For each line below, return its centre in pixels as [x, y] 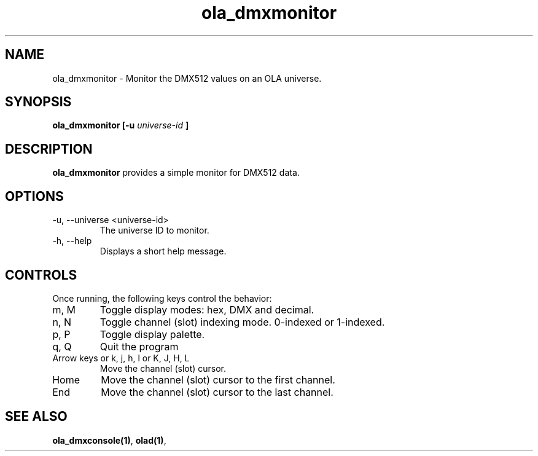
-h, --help [72, 241]
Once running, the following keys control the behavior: [162, 298]
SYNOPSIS [38, 102]
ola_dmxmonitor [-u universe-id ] [121, 125]
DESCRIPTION [49, 149]
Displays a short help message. [163, 251]
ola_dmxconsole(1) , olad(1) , [109, 440]
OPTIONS [34, 196]
